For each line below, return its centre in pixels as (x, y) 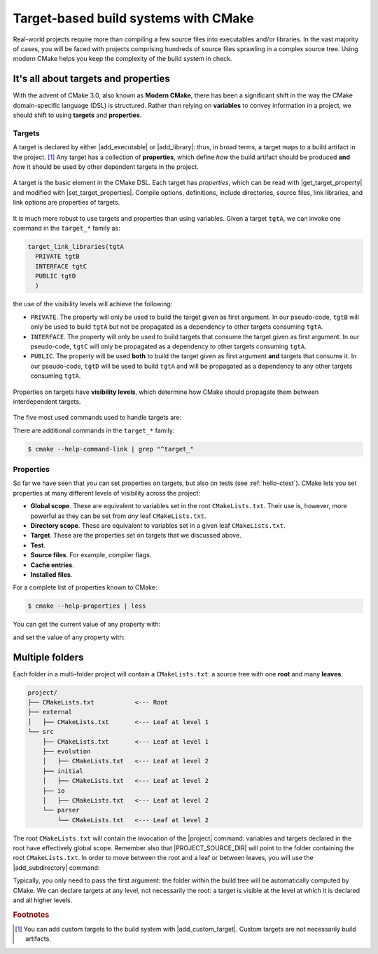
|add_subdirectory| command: (56, 867)
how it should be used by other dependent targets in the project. (106, 166)
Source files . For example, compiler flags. (91, 555)
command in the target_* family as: (66, 228)
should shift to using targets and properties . (77, 115)
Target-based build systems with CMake (134, 18)
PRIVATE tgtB (57, 257)
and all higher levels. (43, 900)
